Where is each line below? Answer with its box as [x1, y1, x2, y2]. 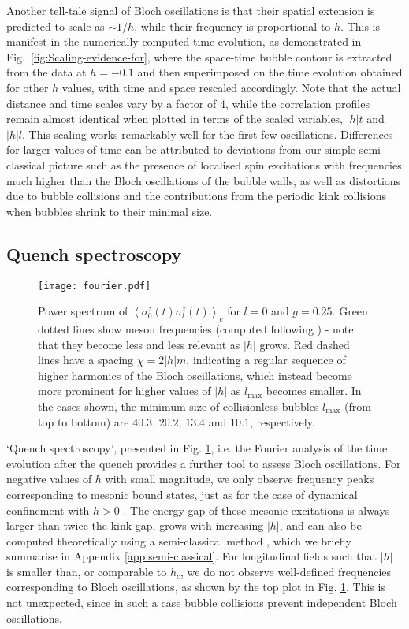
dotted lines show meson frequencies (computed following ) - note [38, 320, 354, 337]
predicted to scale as [6, 17, 105, 34]
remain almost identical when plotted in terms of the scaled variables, [6, 110, 344, 127]
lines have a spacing [38, 352, 134, 368]
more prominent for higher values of [38, 382, 211, 399]
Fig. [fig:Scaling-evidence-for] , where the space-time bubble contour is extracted [6, 48, 392, 65]
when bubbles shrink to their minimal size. [6, 203, 213, 219]
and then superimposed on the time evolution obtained [137, 64, 403, 80]
